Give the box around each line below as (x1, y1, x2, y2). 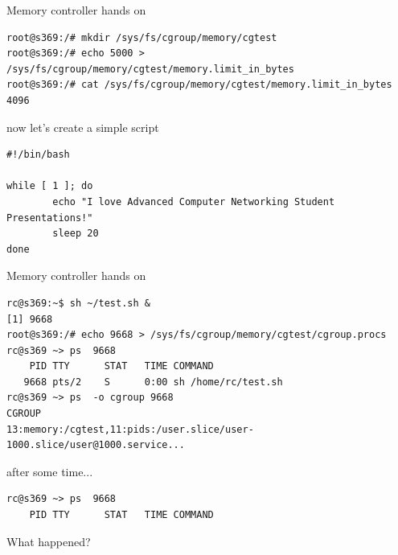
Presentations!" (6, 212, 93, 224)
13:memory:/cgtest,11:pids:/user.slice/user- (6, 423, 254, 435)
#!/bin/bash (6, 149, 70, 161)
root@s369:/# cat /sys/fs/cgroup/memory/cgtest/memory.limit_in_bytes (6, 79, 392, 91)
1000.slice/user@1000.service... (6, 439, 185, 451)
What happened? (6, 532, 91, 549)
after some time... (6, 462, 93, 479)
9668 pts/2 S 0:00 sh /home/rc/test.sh (23, 376, 283, 388)
